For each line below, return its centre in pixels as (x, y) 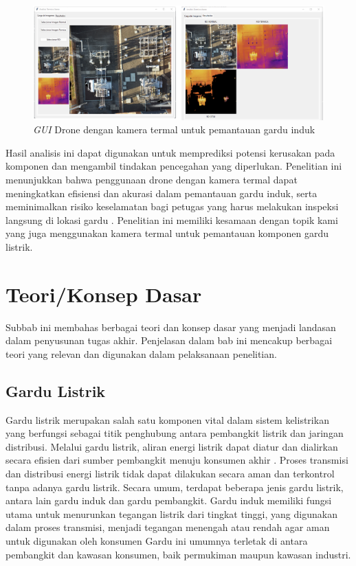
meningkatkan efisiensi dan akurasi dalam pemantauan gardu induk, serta (162, 193)
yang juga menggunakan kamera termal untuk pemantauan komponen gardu (167, 233)
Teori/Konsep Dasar (104, 294)
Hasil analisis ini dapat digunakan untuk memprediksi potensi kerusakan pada (170, 152)
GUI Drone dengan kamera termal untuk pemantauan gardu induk (174, 129)
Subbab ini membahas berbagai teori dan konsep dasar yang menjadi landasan (171, 327)
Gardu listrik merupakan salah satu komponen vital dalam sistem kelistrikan (167, 419)
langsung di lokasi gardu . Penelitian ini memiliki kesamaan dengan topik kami (172, 219)
